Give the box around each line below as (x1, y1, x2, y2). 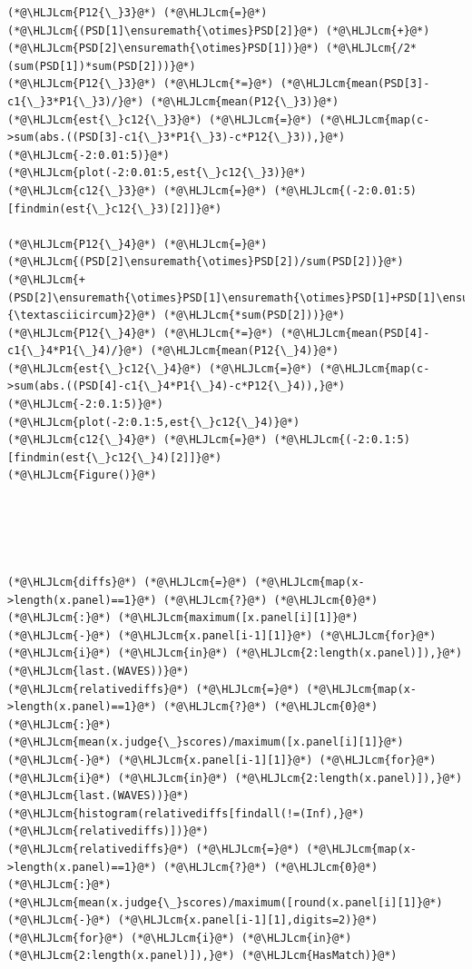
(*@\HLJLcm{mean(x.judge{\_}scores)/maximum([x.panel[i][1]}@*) (7, 736, 404, 749)
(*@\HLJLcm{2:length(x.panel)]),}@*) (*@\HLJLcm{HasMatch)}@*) (7, 949, 398, 963)
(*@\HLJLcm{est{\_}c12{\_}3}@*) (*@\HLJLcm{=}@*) (7, 113, 313, 126)
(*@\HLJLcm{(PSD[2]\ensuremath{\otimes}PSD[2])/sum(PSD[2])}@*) (7, 255, 404, 269)
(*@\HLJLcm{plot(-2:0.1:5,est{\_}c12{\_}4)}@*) (7, 415, 300, 429)
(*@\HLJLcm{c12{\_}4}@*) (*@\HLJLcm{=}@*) (7, 433, 268, 447)
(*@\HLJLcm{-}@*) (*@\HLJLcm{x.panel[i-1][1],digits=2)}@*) (7, 914, 379, 927)
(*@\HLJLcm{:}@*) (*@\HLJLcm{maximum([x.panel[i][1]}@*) (7, 611, 359, 625)
